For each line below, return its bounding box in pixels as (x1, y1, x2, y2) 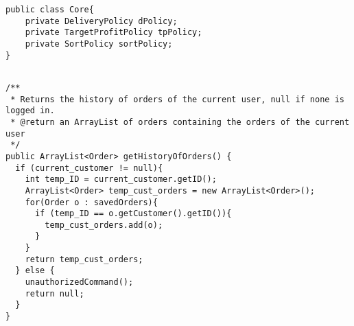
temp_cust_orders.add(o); (45, 220, 163, 230)
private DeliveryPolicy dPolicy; (25, 16, 178, 26)
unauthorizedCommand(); (25, 277, 134, 288)
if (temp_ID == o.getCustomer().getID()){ (34, 209, 232, 219)
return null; (25, 288, 84, 299)
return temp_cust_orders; (25, 254, 143, 264)
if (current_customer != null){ (15, 163, 163, 173)
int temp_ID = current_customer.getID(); (25, 174, 217, 185)
